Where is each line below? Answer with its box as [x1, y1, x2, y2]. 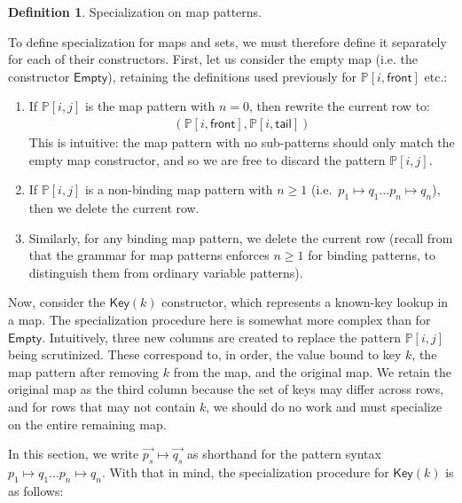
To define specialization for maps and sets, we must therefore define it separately [8, 32, 447, 51]
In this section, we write [8, 444, 139, 463]
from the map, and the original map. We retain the [173, 362, 451, 381]
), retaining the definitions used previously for [107, 67, 357, 85]
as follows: [8, 481, 64, 499]
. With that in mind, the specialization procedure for [101, 462, 389, 481]
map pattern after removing [8, 362, 160, 381]
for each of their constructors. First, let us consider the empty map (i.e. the [8, 50, 419, 68]
